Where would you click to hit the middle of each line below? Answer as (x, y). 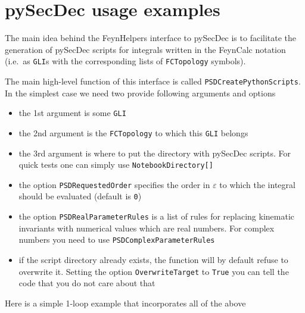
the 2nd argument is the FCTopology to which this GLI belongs (133, 132)
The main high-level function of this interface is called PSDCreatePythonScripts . (153, 81)
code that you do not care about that (87, 283)
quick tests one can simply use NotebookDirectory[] (116, 165)
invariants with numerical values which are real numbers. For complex (147, 228)
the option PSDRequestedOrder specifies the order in (114, 184)
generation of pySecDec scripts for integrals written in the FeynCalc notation (145, 49)
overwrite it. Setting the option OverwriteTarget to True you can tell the (154, 271)
